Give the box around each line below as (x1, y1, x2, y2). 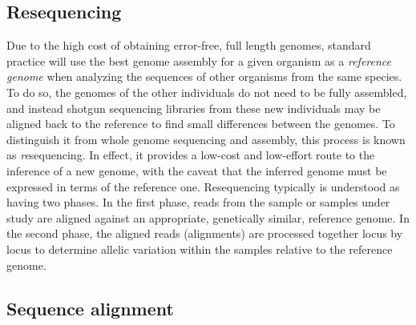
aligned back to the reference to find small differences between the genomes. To (6, 115, 395, 132)
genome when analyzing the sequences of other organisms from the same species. (6, 68, 402, 85)
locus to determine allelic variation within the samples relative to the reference (6, 240, 393, 257)
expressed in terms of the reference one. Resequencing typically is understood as (6, 178, 400, 195)
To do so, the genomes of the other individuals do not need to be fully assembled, (6, 83, 407, 100)
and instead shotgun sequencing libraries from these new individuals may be (6, 99, 381, 116)
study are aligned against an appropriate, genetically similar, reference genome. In (6, 209, 410, 226)
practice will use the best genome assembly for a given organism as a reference (6, 52, 391, 69)
